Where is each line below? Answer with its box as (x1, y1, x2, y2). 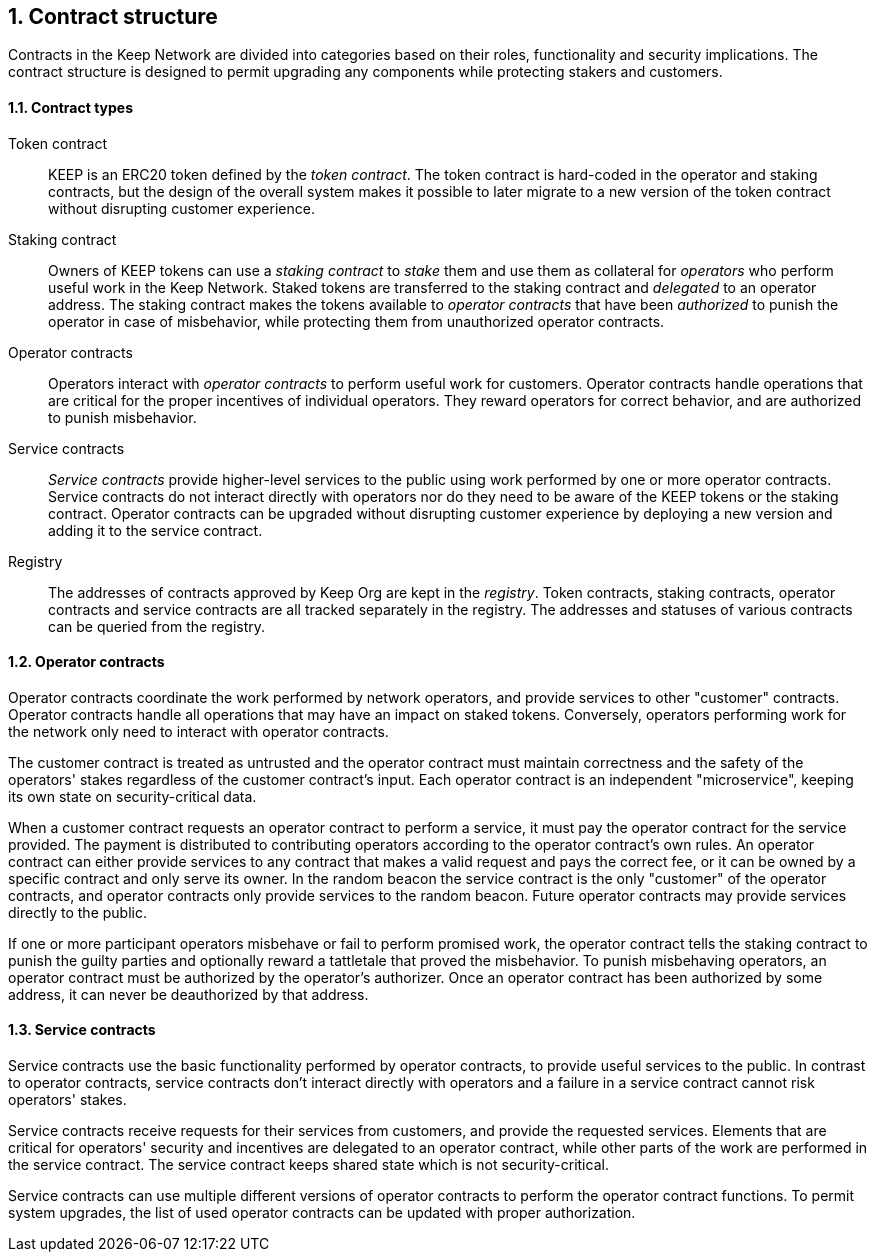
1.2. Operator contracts (8, 653, 165, 671)
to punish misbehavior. (48, 408, 197, 426)
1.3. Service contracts (8, 1021, 156, 1039)
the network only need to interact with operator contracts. (8, 722, 389, 740)
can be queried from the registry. (48, 617, 266, 635)
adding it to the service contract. (48, 521, 263, 539)
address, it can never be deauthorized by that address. (8, 985, 369, 1003)
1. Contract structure (8, 4, 218, 29)
